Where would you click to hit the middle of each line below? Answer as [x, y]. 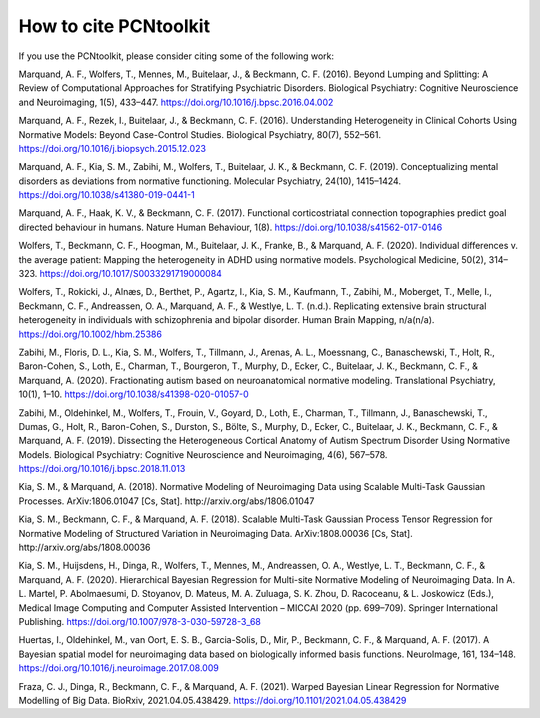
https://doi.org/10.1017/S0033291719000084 [130, 274]
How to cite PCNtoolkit [114, 26]
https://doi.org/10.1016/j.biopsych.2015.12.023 [112, 148]
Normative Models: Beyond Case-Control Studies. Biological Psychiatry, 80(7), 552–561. [200, 134]
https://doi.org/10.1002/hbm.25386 [90, 334]
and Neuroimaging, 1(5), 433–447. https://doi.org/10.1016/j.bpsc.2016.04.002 [176, 102]
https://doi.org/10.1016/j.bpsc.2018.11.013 [102, 469]
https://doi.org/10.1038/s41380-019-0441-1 [106, 195]
